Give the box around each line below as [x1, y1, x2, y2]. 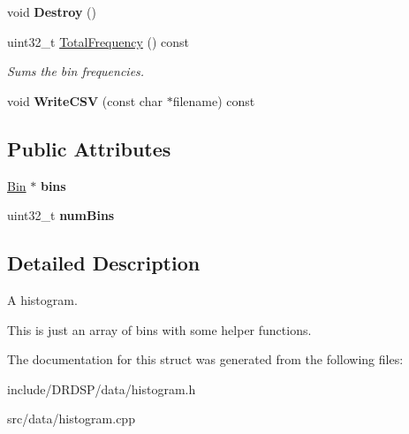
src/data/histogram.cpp [7, 409, 135, 428]
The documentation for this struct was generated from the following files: [7, 350, 404, 369]
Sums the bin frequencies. [7, 62, 145, 80]
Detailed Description [7, 249, 201, 277]
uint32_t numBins [7, 206, 115, 225]
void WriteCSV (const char [7, 91, 163, 110]
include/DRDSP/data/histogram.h [7, 379, 196, 398]
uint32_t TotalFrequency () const [7, 32, 190, 50]
